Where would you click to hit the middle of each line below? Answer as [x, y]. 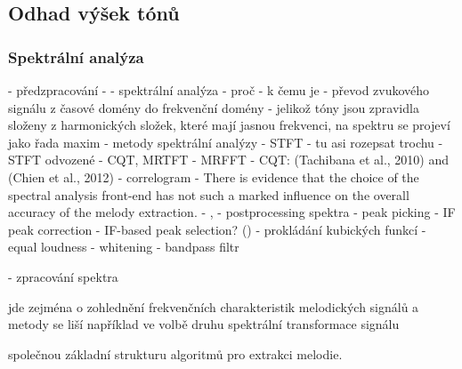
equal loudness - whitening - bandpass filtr [124, 247]
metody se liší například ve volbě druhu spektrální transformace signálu [204, 324]
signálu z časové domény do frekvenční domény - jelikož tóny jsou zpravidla [214, 107]
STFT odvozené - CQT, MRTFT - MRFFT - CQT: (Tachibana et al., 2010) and [229, 160]
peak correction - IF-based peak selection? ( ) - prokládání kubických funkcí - [217, 229]
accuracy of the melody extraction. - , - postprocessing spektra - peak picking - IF [232, 212]
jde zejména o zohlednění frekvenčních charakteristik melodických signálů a [214, 306]
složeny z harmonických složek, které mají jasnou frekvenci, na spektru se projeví [229, 125]
